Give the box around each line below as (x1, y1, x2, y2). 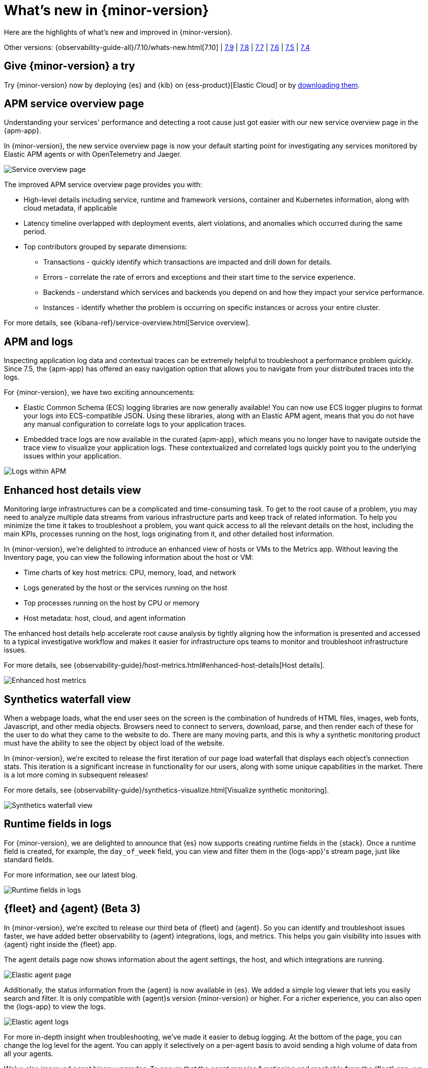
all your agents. (4, 1049, 53, 1058)
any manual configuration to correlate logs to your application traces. (24, 420, 246, 429)
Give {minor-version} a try (4, 60, 135, 73)
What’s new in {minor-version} (4, 2, 209, 19)
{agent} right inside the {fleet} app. (4, 940, 117, 948)
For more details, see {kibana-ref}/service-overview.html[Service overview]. (4, 318, 250, 327)
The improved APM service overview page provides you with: (4, 180, 202, 189)
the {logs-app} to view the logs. (4, 1002, 106, 1011)
